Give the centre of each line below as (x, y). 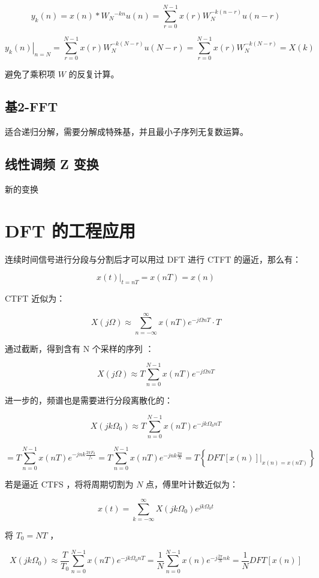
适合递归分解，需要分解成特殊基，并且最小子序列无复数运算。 (127, 132)
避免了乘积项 (30, 74)
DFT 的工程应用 (70, 230)
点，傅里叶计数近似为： (192, 484)
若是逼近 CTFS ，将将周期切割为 (69, 484)
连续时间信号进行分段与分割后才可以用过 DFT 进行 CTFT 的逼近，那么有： (153, 259)
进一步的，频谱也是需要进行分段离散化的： (89, 400)
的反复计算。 (94, 74)
